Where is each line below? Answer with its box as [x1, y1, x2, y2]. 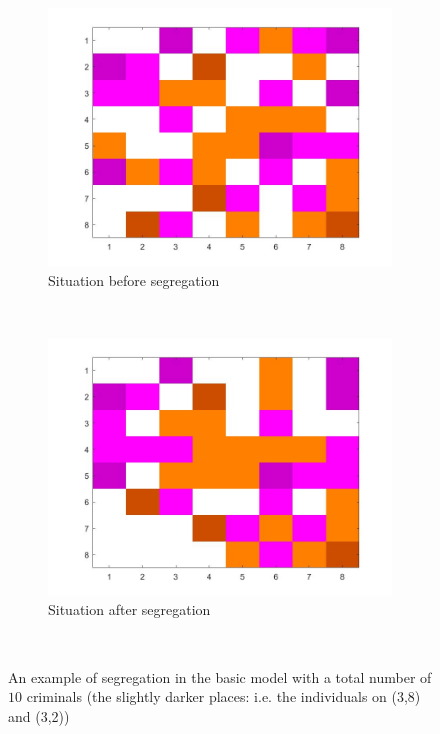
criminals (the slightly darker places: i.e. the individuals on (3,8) [26, 686, 421, 707]
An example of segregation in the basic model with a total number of [8, 666, 432, 687]
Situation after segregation [48, 599, 211, 620]
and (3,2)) [8, 705, 70, 726]
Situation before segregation [48, 269, 220, 290]
